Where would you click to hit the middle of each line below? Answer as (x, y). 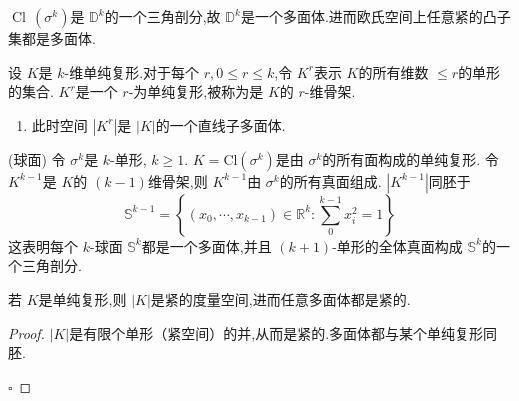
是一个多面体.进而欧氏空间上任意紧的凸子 (375, 16)
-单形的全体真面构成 (397, 245)
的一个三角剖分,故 (162, 16)
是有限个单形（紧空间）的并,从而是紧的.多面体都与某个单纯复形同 (283, 332)
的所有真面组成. (330, 180)
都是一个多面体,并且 (206, 245)
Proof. (26, 332)
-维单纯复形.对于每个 (132, 71)
